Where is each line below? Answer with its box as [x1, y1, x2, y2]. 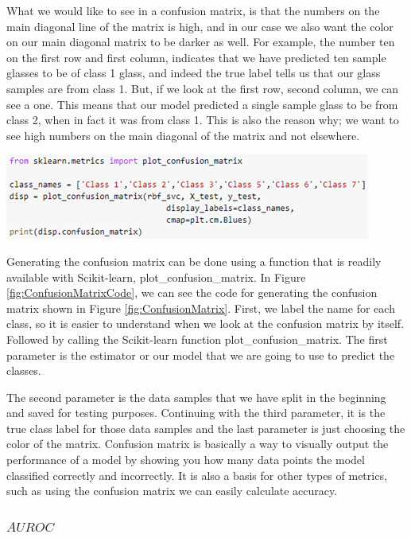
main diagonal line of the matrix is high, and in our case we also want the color [6, 18, 394, 34]
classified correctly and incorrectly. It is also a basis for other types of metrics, [6, 466, 387, 483]
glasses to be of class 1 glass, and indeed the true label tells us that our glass [6, 64, 381, 81]
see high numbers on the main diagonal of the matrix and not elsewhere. [6, 127, 360, 143]
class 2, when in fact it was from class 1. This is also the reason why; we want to [6, 111, 399, 128]
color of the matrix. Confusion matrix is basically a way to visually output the [6, 435, 389, 452]
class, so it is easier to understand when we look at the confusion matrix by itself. [6, 315, 405, 332]
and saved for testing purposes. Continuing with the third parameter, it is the [6, 404, 386, 421]
